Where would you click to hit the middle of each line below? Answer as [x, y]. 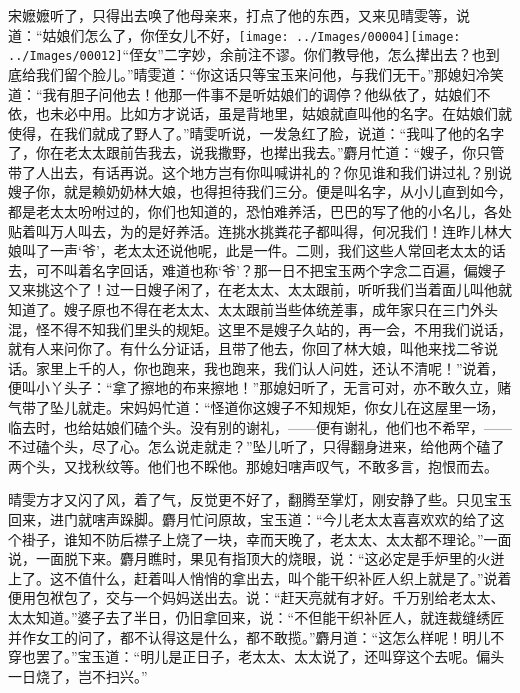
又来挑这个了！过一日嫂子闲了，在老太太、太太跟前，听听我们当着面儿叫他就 [260, 289]
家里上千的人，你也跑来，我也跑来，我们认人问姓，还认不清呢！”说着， [270, 367]
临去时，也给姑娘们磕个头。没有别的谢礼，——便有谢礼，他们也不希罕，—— [260, 426]
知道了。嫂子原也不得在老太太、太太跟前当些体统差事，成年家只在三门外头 [253, 309]
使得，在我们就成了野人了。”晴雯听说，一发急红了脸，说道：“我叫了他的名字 [256, 132]
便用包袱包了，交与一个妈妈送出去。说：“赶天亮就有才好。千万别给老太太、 [256, 597]
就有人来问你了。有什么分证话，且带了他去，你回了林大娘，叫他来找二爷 [246, 348]
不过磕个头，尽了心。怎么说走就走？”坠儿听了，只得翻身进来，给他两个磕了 [256, 446]
